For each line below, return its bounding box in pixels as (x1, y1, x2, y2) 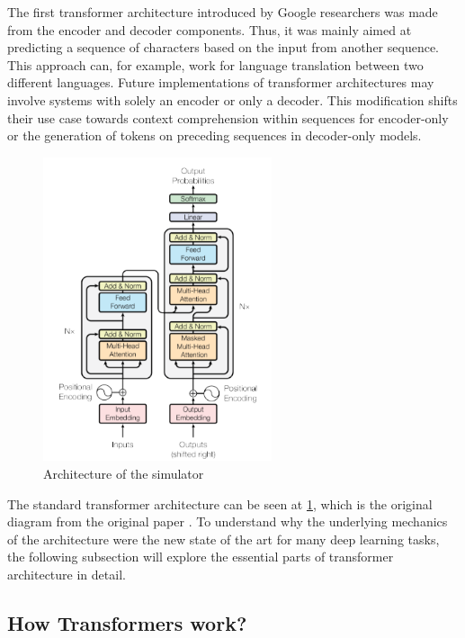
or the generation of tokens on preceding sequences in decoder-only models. (7, 126, 422, 145)
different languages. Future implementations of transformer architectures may (7, 73, 434, 92)
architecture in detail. (7, 564, 126, 583)
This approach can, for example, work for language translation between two (7, 55, 424, 74)
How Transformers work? (7, 608, 247, 636)
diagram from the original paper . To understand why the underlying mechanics (7, 512, 448, 531)
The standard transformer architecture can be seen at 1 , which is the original (7, 494, 433, 513)
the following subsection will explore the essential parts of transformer (7, 547, 394, 566)
